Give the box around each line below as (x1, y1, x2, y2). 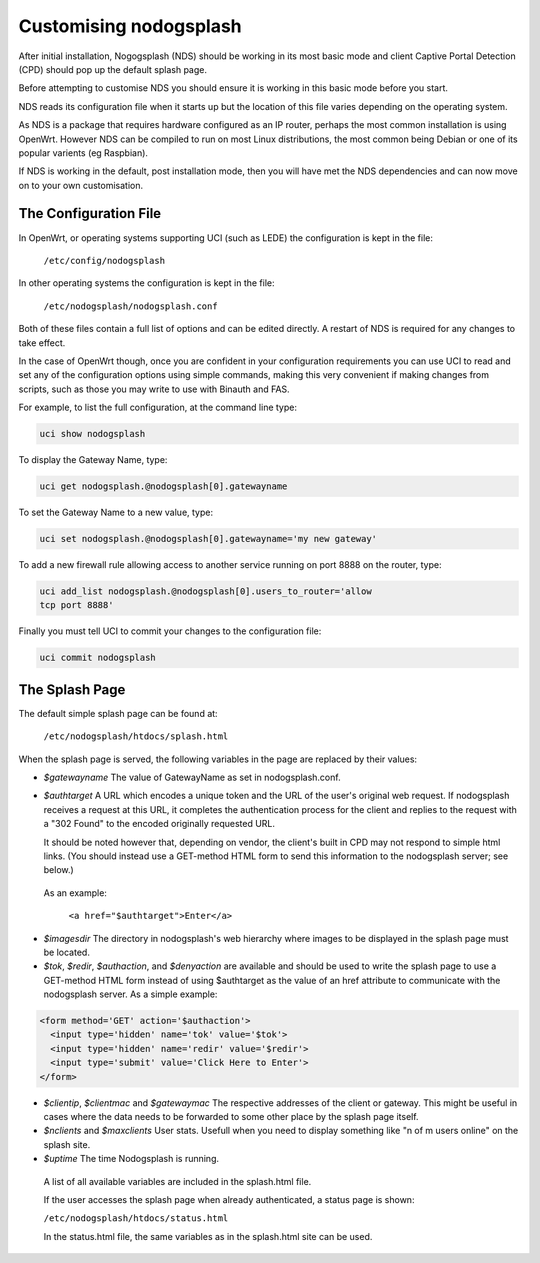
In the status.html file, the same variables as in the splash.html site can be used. (43, 1230, 373, 1242)
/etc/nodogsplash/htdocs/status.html (43, 1213, 229, 1224)
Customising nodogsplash (18, 15, 242, 37)
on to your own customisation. (18, 179, 144, 191)
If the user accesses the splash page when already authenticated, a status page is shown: (43, 1193, 415, 1205)
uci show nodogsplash (39, 428, 146, 440)
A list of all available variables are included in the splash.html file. (43, 1175, 312, 1187)
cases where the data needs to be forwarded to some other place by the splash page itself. (43, 1111, 419, 1123)
